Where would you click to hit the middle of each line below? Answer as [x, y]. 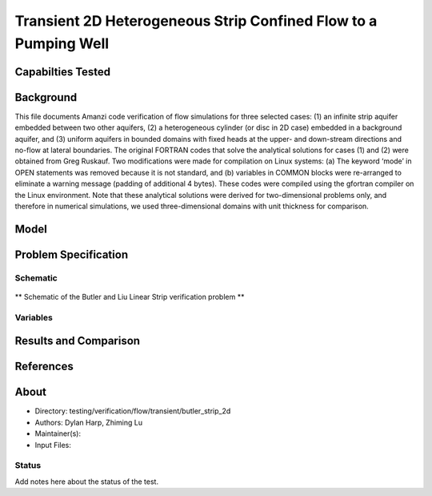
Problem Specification [71, 254]
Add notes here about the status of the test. [87, 482]
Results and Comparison [77, 341]
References [44, 367]
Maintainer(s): [58, 433]
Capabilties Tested [63, 72]
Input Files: [53, 445]
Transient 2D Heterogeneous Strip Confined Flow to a [196, 21]
